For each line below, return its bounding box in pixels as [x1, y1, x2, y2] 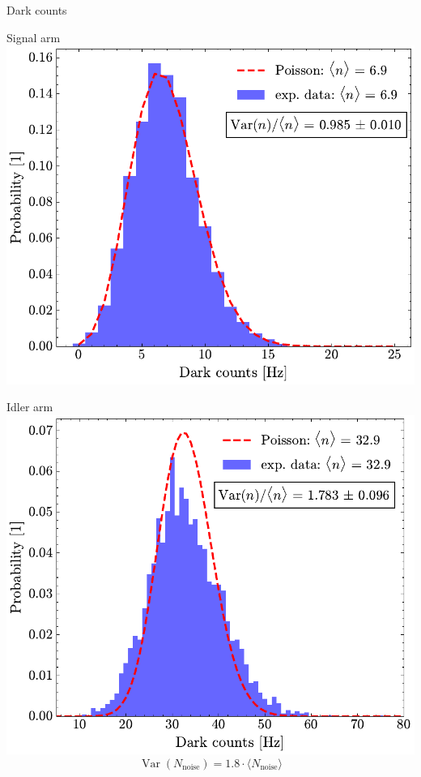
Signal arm [6, 28, 61, 45]
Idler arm [6, 398, 53, 415]
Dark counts [6, 2, 67, 18]
